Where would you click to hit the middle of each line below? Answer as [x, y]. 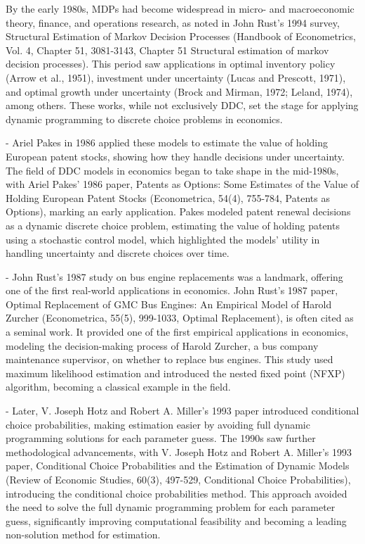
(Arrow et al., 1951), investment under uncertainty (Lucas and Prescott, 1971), [176, 77]
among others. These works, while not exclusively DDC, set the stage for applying [182, 105]
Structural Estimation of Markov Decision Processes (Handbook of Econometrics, [181, 36]
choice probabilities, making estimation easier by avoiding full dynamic [158, 424]
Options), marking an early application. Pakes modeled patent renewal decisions [178, 211]
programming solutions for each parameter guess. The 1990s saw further [161, 438]
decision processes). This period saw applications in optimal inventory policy [171, 64]
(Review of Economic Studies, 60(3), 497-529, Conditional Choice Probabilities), [178, 479]
